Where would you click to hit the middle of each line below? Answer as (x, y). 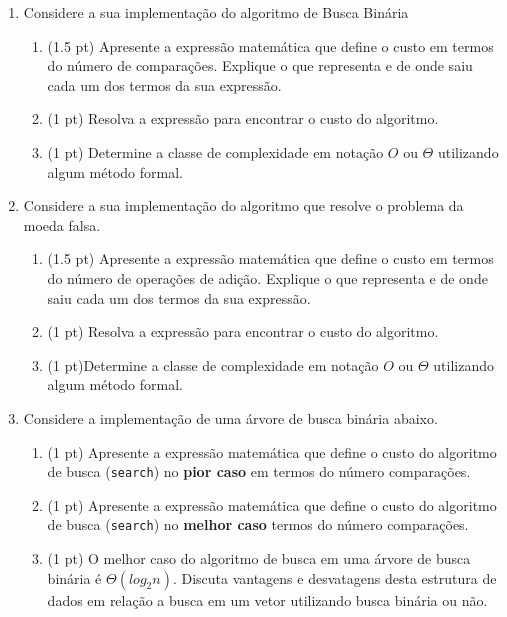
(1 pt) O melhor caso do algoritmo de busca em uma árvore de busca (259, 558)
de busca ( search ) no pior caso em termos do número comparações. (259, 471)
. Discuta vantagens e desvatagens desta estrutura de (334, 577)
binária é (74, 577)
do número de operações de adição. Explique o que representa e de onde (267, 277)
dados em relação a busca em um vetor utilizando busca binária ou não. (267, 599)
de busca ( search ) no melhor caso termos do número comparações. (258, 524)
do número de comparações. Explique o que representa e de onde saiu (260, 65)
